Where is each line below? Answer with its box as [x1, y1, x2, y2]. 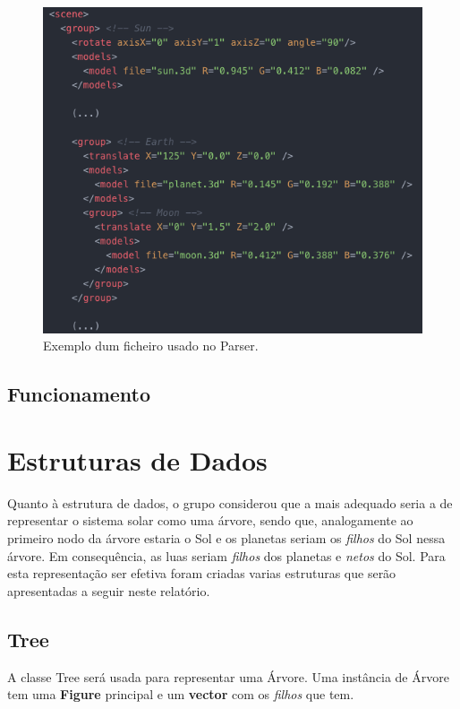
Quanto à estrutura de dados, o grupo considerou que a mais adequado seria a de [7, 493, 453, 512]
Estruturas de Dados [7, 441, 268, 478]
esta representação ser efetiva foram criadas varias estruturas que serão [7, 564, 396, 583]
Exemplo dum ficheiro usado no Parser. [43, 336, 259, 355]
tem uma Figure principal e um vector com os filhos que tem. [7, 685, 354, 704]
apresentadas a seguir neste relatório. [7, 581, 210, 600]
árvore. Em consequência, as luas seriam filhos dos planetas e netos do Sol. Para [7, 546, 446, 565]
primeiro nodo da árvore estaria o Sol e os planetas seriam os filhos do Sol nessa [7, 529, 446, 548]
